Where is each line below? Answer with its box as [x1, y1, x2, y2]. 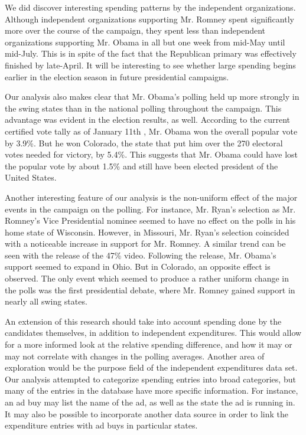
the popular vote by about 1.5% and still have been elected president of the [5, 159, 278, 172]
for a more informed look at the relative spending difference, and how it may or [5, 338, 292, 351]
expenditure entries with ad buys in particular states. [5, 419, 198, 431]
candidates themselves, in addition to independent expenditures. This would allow [5, 326, 302, 339]
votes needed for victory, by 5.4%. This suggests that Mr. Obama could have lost [5, 148, 298, 161]
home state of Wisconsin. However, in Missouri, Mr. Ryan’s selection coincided [5, 225, 289, 238]
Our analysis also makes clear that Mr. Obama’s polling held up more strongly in [5, 90, 300, 103]
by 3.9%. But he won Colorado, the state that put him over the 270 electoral [5, 136, 283, 149]
